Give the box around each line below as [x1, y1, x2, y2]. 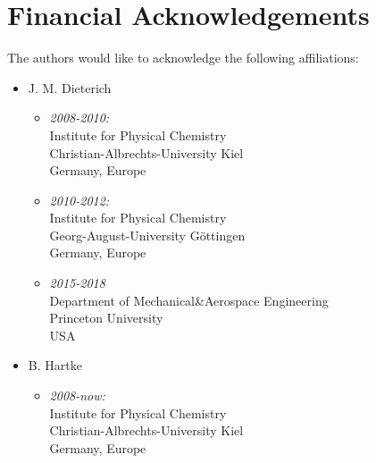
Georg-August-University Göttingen [49, 225, 246, 244]
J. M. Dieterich [28, 78, 112, 97]
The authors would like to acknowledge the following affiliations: [7, 48, 359, 67]
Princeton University [49, 308, 163, 327]
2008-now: [49, 386, 105, 405]
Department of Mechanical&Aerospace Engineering [49, 290, 329, 309]
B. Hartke [28, 356, 82, 375]
